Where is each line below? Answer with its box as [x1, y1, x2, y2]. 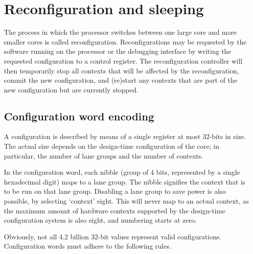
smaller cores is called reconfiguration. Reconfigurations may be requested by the [4, 36, 247, 46]
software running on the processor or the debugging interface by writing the [4, 46, 231, 56]
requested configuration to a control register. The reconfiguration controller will [4, 55, 243, 66]
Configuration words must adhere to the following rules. [4, 241, 171, 251]
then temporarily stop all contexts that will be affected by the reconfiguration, [4, 65, 239, 75]
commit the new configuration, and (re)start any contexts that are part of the [4, 75, 237, 85]
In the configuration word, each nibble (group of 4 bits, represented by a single [4, 167, 240, 177]
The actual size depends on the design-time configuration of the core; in [4, 141, 219, 151]
